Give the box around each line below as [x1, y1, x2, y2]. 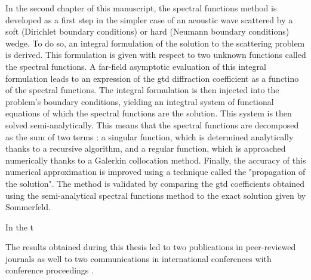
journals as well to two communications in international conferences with [5, 252, 272, 264]
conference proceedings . [5, 264, 94, 276]
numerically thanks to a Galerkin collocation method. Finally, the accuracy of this [5, 153, 306, 166]
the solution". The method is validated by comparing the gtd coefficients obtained [5, 177, 304, 189]
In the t [5, 220, 34, 233]
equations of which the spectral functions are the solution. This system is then [5, 107, 292, 119]
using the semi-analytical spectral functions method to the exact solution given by [5, 189, 306, 201]
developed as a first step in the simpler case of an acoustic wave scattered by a [5, 13, 293, 26]
